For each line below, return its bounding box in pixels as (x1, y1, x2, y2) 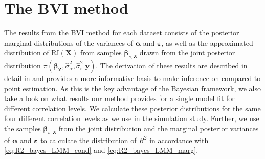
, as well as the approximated (161, 37, 253, 48)
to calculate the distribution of (40, 134, 137, 145)
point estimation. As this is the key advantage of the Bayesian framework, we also (4, 83, 261, 93)
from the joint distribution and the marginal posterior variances (58, 123, 259, 134)
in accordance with (149, 134, 209, 145)
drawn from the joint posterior (139, 47, 235, 58)
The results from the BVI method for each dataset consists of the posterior (4, 27, 239, 38)
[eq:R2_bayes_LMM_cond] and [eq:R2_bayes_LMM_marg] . (4, 145, 198, 155)
